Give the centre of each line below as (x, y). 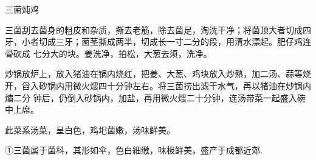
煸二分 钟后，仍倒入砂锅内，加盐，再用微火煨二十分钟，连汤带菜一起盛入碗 (155, 97)
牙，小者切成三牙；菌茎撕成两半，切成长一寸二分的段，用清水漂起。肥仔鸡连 (158, 42)
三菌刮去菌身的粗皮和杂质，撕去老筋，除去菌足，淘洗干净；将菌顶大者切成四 (158, 29)
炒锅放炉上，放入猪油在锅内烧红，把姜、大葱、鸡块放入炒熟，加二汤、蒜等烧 (158, 74)
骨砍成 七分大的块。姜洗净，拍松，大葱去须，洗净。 (108, 53)
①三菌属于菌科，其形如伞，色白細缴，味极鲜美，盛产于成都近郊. (134, 150)
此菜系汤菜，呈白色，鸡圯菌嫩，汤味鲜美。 (90, 129)
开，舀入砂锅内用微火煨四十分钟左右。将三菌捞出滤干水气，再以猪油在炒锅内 (158, 85)
